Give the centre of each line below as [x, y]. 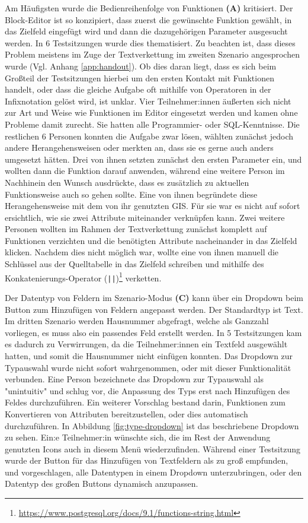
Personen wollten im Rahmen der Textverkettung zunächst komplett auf [136, 229]
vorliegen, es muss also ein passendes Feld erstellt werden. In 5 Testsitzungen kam [153, 332]
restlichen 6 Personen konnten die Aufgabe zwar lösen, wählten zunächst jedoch [149, 136]
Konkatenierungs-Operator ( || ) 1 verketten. [83, 277]
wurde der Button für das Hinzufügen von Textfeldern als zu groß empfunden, [147, 460]
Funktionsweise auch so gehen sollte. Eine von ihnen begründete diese [131, 194]
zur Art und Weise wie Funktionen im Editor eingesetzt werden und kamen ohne [151, 112]
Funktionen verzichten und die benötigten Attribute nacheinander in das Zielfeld [151, 240]
